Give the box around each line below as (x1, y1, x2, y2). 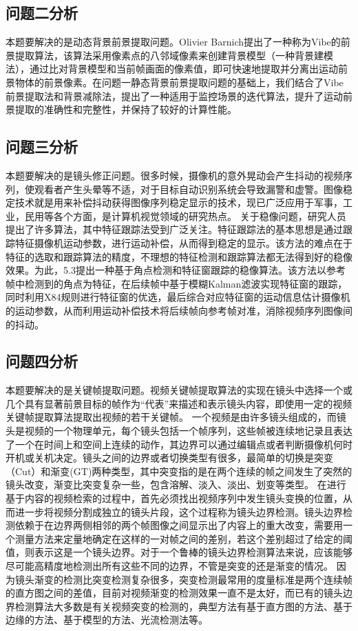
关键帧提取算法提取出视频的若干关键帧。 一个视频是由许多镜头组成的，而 (6, 410, 337, 424)
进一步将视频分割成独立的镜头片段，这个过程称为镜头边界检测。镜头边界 (14, 504, 343, 519)
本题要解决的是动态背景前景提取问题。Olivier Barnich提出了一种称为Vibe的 (6, 34, 341, 49)
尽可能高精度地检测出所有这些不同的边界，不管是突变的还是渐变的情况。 (6, 559, 333, 573)
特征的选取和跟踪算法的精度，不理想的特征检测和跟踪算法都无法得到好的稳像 (6, 249, 352, 263)
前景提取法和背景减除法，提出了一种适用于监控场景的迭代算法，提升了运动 (6, 88, 343, 103)
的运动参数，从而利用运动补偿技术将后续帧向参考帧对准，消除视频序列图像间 (6, 303, 352, 317)
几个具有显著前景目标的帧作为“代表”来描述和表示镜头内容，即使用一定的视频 (6, 396, 352, 410)
